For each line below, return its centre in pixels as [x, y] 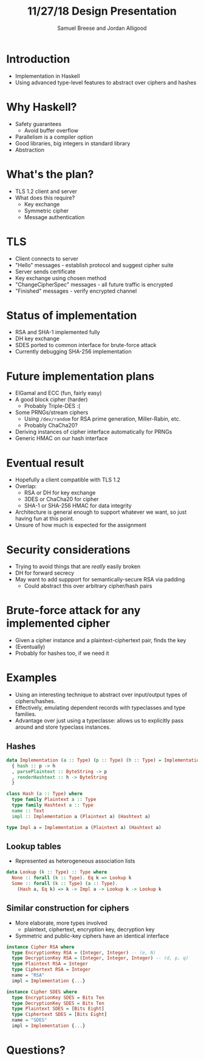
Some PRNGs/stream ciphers [52, 413]
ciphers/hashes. [35, 701]
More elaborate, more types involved [61, 923]
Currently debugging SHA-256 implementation [73, 352]
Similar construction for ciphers [68, 908]
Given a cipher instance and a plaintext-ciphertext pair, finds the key [100, 640]
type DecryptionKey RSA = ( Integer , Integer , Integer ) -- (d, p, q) [100, 958]
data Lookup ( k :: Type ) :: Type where [57, 872]
